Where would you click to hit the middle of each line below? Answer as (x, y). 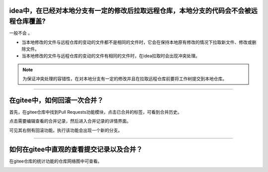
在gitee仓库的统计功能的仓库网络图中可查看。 (56, 161)
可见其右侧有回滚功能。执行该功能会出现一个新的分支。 (66, 130)
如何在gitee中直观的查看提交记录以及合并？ (76, 149)
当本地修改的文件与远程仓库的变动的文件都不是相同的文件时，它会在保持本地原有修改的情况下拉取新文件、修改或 (137, 42)
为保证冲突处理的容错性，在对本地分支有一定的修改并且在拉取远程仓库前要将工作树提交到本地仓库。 (125, 79)
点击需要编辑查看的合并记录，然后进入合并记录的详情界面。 (70, 121)
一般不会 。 (21, 33)
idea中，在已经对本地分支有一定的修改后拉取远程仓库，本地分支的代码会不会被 (130, 11)
